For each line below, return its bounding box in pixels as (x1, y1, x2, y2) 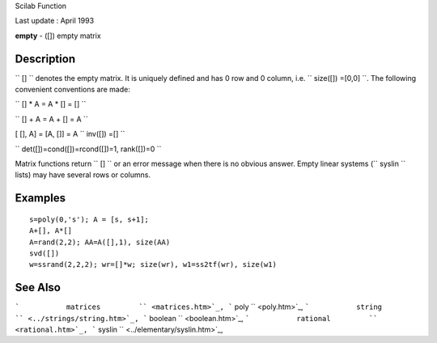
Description (15, 52, 76, 66)
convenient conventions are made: (15, 85, 131, 95)
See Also (15, 281, 61, 294)
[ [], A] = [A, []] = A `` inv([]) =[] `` (15, 129, 125, 139)
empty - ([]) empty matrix (15, 31, 101, 40)
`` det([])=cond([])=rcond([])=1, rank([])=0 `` (15, 144, 162, 154)
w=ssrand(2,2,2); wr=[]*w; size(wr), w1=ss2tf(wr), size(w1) (29, 260, 277, 269)
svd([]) (29, 249, 60, 258)
